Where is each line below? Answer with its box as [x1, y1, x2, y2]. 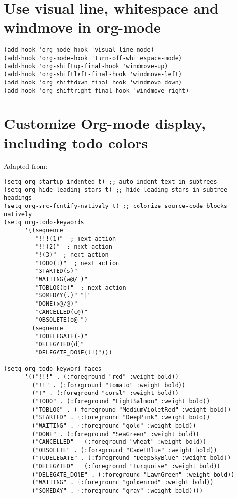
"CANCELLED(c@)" [35, 308, 88, 315]
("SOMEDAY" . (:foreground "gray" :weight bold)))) [32, 487, 203, 495]
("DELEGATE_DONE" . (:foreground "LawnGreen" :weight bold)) [32, 471, 235, 478]
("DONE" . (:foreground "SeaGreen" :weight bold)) [32, 430, 199, 437]
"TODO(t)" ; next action [35, 259, 119, 267]
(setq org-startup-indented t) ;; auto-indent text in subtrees [4, 178, 217, 186]
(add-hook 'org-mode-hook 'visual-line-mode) [4, 46, 154, 54]
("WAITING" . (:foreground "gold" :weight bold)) [32, 422, 196, 429]
